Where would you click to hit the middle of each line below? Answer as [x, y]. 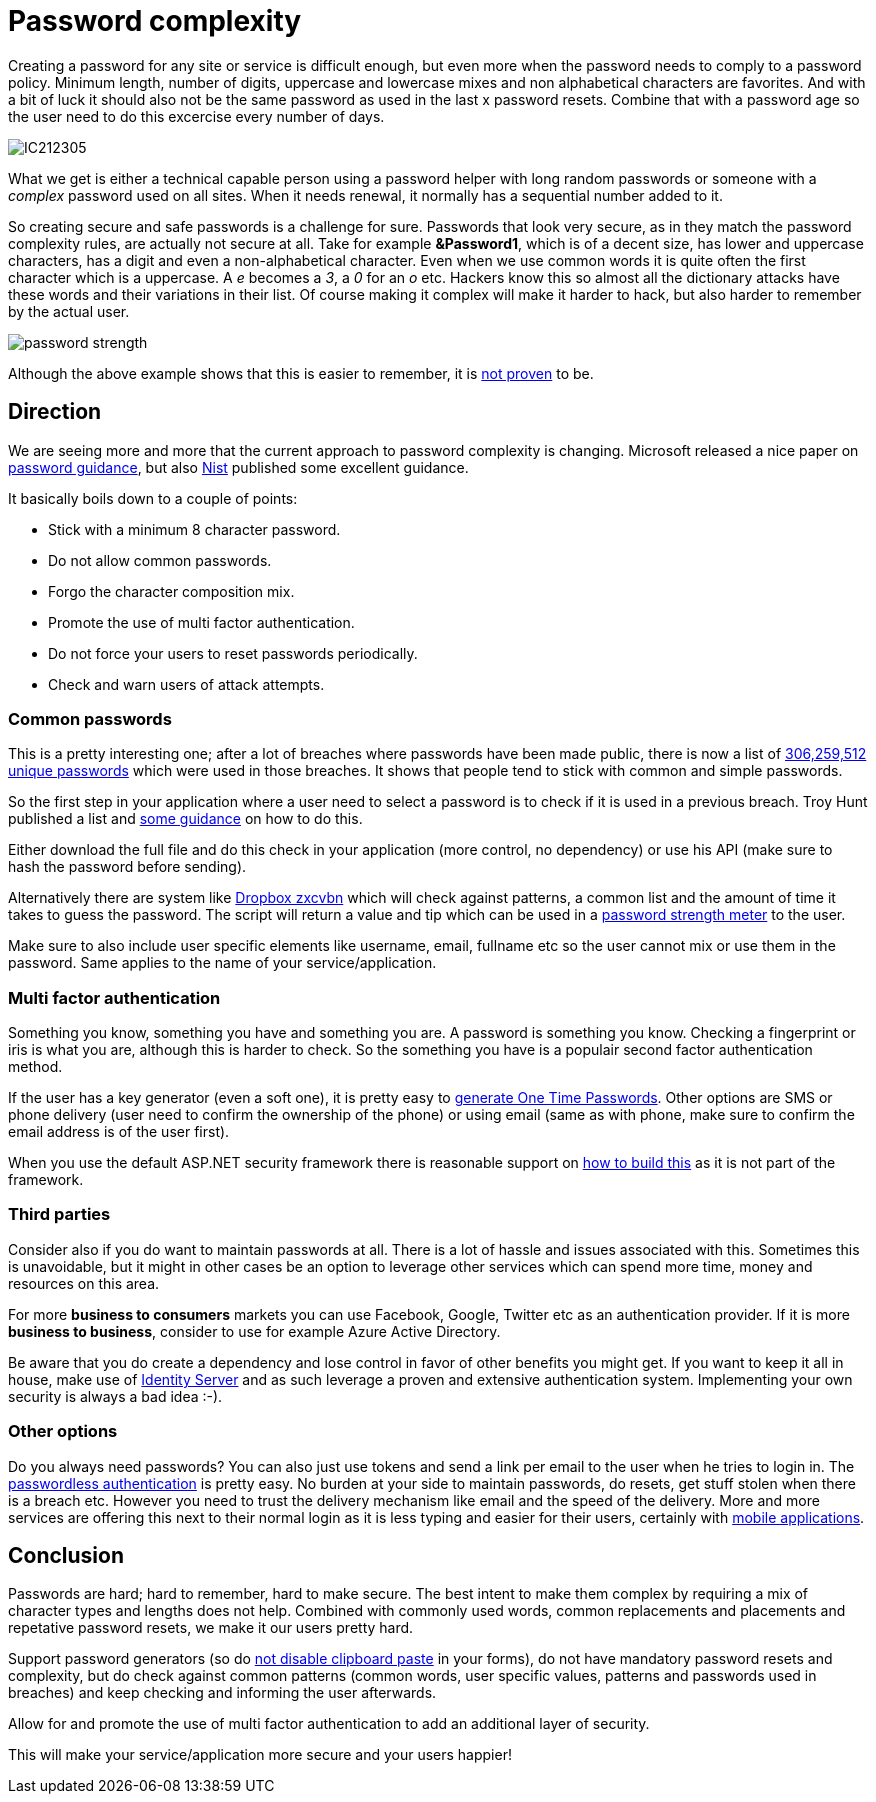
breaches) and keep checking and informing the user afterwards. [222, 1693]
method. [35, 1067]
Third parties [59, 1214]
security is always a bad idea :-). [115, 1396]
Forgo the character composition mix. [171, 591]
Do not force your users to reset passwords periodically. [233, 653]
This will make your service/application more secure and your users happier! [260, 1755]
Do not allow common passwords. [160, 560]
